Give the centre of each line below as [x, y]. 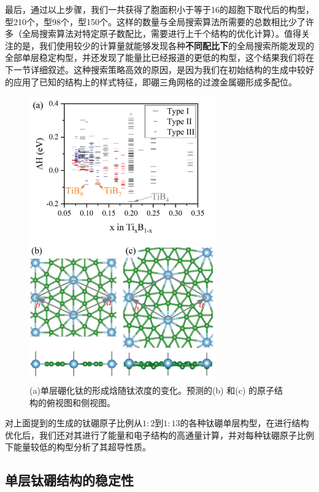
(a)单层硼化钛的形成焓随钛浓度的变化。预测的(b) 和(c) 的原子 [152, 390]
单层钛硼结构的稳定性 [69, 480]
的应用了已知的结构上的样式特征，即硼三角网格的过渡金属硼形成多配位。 [151, 81]
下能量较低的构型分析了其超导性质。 [78, 447]
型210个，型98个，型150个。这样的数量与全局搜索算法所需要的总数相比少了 [155, 21]
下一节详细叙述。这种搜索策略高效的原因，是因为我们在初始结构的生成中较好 [159, 69]
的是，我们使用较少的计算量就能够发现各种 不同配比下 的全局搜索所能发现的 [163, 45]
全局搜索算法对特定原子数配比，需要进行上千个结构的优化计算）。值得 [161, 33]
